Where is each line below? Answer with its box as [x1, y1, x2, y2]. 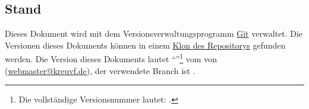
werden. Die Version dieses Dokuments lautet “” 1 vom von [5, 51, 217, 65]
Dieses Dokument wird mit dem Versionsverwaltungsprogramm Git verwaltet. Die [5, 27, 303, 40]
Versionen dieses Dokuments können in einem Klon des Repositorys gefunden [5, 39, 286, 51]
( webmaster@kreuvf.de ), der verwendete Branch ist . [5, 64, 196, 76]
